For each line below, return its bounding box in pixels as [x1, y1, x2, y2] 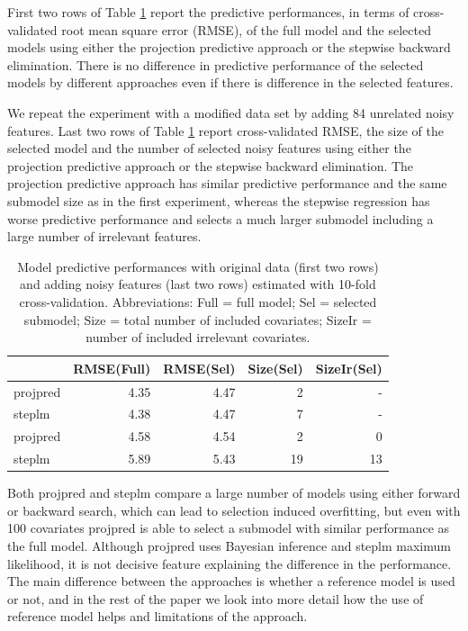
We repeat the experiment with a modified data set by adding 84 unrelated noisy [7, 103, 454, 122]
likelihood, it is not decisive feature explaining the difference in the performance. [7, 554, 452, 572]
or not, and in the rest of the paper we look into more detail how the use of [7, 589, 424, 608]
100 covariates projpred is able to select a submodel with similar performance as [7, 518, 450, 537]
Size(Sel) [247, 358, 303, 377]
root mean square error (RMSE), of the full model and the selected [61, 20, 431, 39]
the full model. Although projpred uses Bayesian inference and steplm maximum [7, 536, 451, 554]
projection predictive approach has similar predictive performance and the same [7, 174, 447, 193]
